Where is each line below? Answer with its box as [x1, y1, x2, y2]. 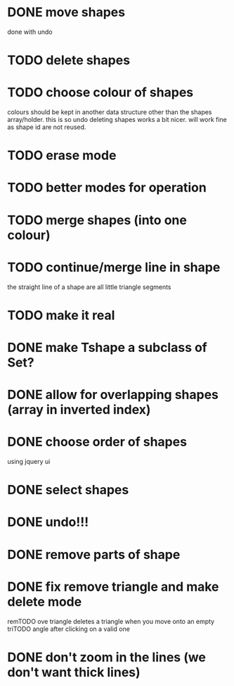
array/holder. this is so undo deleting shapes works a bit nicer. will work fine [7, 116, 227, 124]
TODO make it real [7, 307, 115, 323]
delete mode [7, 594, 82, 610]
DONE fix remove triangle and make [7, 579, 219, 594]
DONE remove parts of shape [7, 546, 181, 563]
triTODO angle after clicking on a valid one [7, 625, 130, 633]
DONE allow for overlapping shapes [7, 387, 219, 403]
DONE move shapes [7, 4, 125, 20]
